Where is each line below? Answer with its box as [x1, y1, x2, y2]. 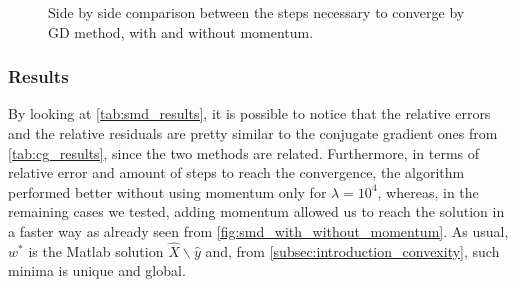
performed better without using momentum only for [8, 181, 327, 202]
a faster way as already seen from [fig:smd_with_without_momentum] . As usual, [8, 220, 509, 241]
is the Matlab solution [28, 240, 164, 261]
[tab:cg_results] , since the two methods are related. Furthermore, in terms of [8, 142, 480, 163]
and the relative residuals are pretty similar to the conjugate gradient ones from [8, 123, 498, 143]
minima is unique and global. [8, 260, 186, 281]
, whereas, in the [377, 181, 479, 202]
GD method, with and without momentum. [48, 21, 314, 42]
